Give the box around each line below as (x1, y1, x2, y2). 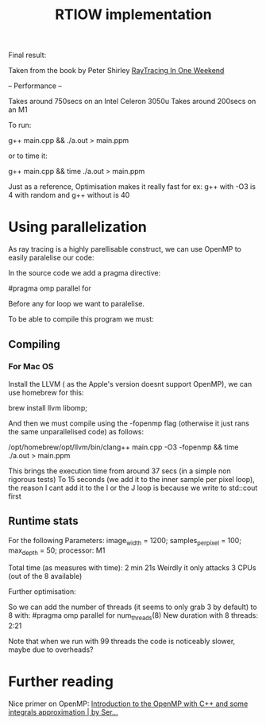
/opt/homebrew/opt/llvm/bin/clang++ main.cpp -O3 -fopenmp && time (8, 442, 239, 452)
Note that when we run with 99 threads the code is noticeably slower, (8, 637, 236, 646)
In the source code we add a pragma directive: (8, 268, 161, 278)
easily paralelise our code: (8, 253, 94, 263)
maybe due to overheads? (8, 645, 94, 654)
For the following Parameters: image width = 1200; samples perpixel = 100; (8, 535, 242, 547)
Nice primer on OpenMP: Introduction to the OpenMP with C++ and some (8, 699, 249, 708)
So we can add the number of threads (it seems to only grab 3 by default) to (8, 602, 257, 612)
